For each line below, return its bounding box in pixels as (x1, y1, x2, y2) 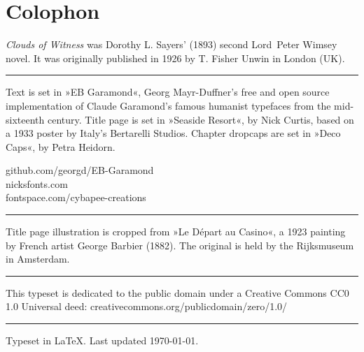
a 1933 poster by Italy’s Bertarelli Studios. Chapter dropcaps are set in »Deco (6, 126, 341, 140)
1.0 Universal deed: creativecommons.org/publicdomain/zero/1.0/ (6, 299, 288, 314)
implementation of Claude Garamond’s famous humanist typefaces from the (6, 98, 331, 112)
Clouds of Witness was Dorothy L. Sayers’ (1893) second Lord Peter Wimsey (6, 37, 337, 52)
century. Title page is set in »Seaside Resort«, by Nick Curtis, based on (47, 112, 354, 126)
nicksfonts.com (6, 176, 68, 191)
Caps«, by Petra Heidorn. (6, 139, 115, 154)
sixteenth (6, 112, 45, 126)
